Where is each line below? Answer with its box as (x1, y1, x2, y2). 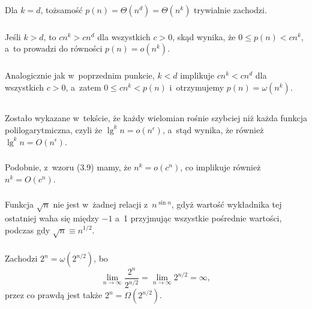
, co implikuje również (180, 161, 261, 173)
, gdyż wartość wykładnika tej (171, 198, 282, 211)
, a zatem (65, 80, 101, 93)
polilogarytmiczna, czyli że (5, 123, 103, 136)
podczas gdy (5, 223, 50, 236)
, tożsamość (40, 3, 83, 16)
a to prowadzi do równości (5, 42, 103, 55)
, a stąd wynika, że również (162, 123, 264, 136)
